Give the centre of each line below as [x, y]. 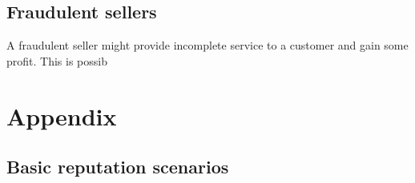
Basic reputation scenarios [118, 167]
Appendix [62, 115]
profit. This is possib [57, 60]
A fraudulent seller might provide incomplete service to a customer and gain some [207, 45]
